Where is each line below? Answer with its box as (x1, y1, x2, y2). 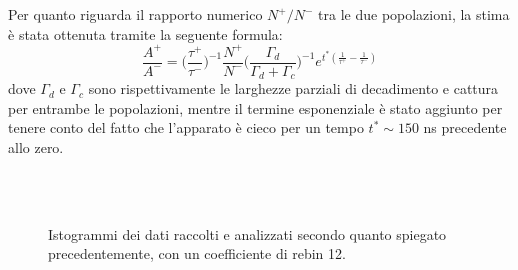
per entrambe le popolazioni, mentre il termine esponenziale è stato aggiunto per (8, 97, 503, 118)
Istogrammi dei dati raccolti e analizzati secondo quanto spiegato (48, 223, 447, 244)
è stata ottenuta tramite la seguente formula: (8, 23, 283, 44)
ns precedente (423, 117, 507, 138)
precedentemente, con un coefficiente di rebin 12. (48, 243, 346, 264)
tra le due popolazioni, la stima (318, 4, 510, 24)
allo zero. (8, 136, 64, 157)
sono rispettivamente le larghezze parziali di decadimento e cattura (88, 78, 499, 99)
